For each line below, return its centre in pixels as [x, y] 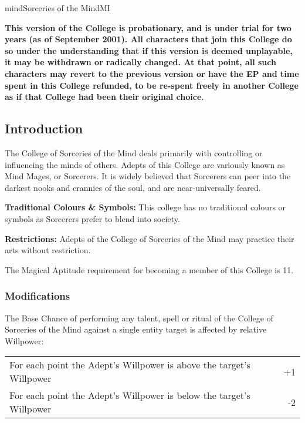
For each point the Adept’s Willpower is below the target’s [130, 395]
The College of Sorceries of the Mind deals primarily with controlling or [134, 152]
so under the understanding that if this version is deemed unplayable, [149, 50]
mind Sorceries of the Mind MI [57, 8]
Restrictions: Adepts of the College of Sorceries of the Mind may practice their [150, 238]
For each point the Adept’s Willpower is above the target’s [130, 365]
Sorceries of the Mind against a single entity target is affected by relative [136, 329]
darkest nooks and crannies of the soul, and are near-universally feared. [133, 187]
